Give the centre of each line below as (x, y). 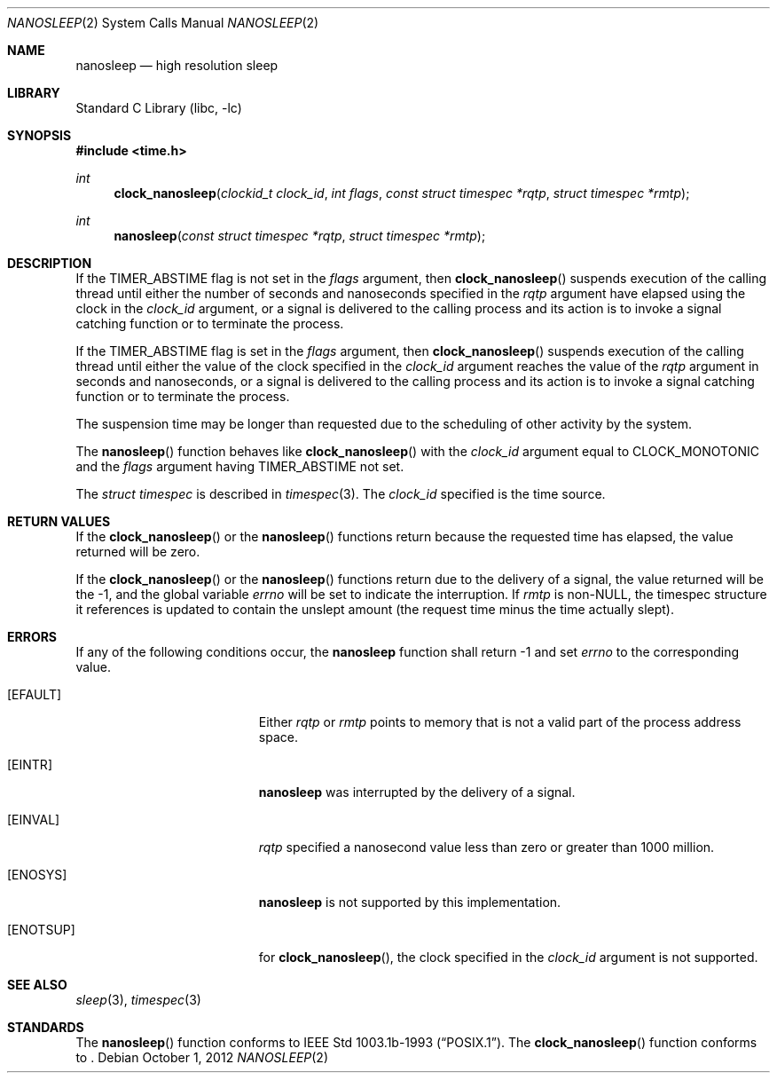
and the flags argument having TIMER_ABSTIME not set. (240, 466)
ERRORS (32, 637)
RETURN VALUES (59, 521)
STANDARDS (46, 1027)
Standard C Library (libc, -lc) (159, 108)
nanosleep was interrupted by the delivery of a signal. (417, 792)
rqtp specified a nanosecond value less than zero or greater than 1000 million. (487, 847)
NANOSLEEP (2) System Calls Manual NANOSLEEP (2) (163, 23)
